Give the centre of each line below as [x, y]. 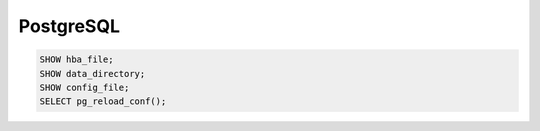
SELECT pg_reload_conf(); [103, 101]
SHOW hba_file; [76, 59]
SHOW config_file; [84, 87]
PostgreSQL [69, 26]
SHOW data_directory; [92, 73]
